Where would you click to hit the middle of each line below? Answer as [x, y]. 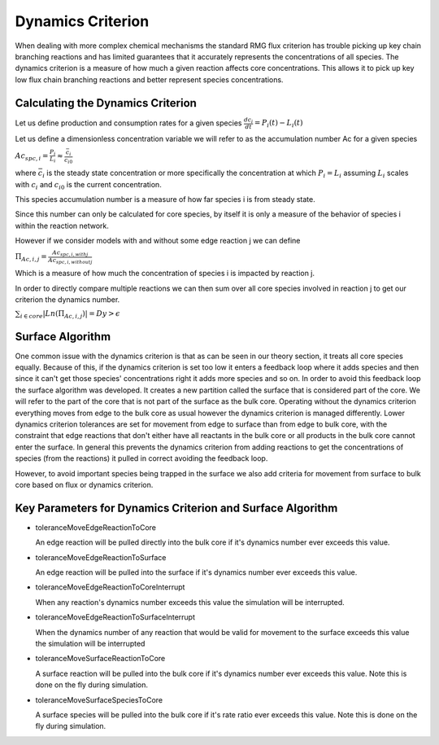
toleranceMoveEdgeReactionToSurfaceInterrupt [115, 617]
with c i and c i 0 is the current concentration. [88, 185]
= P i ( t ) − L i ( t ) [279, 124]
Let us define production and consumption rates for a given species [128, 123]
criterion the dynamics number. [67, 300]
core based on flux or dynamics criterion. [84, 484]
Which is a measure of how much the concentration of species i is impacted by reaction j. [165, 274]
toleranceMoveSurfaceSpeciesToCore [99, 699]
